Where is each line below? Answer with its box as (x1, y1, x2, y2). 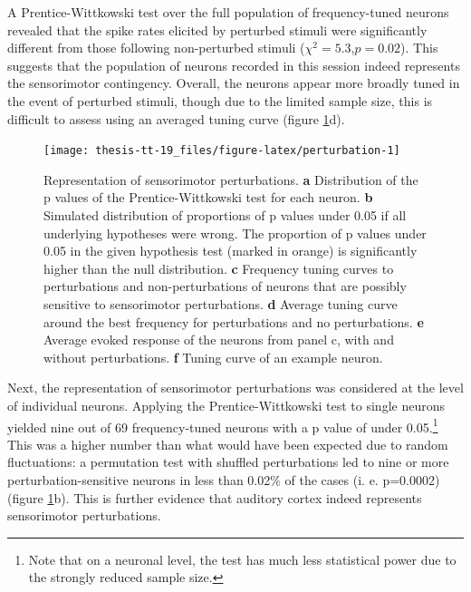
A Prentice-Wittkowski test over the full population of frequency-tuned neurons (7, 3, 449, 21)
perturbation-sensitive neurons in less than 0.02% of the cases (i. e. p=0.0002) (7, 470, 440, 489)
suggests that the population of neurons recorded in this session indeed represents (7, 55, 460, 74)
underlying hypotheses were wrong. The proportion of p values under (43, 223, 427, 242)
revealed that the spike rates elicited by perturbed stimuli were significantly (7, 20, 428, 39)
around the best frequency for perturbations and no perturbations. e (43, 312, 424, 331)
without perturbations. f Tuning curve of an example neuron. (43, 347, 383, 366)
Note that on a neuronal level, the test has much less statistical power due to (28, 549, 457, 568)
